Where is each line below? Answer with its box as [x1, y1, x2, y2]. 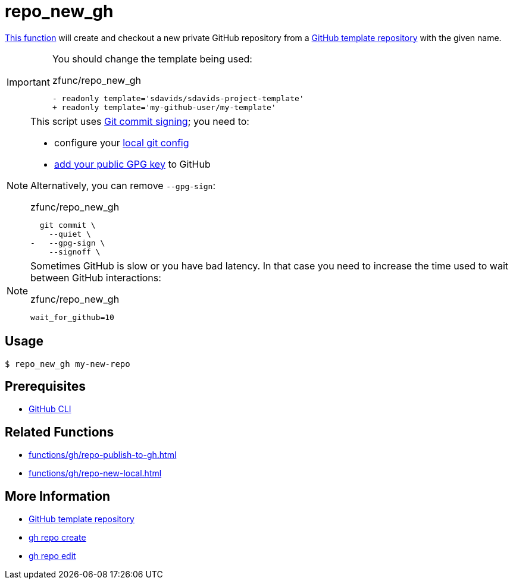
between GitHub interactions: [30, 271, 161, 284]
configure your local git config [54, 136, 189, 149]
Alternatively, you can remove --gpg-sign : [30, 179, 216, 191]
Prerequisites [5, 379, 86, 394]
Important [7, 76, 50, 89]
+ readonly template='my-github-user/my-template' [52, 102, 276, 112]
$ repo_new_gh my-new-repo [5, 359, 130, 369]
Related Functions [5, 424, 114, 439]
